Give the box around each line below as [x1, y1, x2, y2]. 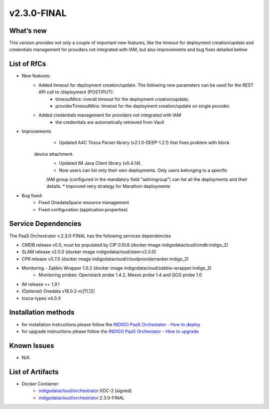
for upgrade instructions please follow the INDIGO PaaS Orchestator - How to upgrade [21, 328, 199, 334]
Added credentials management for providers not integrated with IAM [38, 112, 181, 118]
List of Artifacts [9, 368, 59, 376]
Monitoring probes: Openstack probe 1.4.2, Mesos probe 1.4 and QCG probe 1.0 [38, 272, 202, 278]
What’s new [9, 26, 47, 35]
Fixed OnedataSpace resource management [38, 200, 130, 206]
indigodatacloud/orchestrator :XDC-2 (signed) [38, 388, 132, 394]
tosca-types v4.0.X [21, 295, 61, 301]
